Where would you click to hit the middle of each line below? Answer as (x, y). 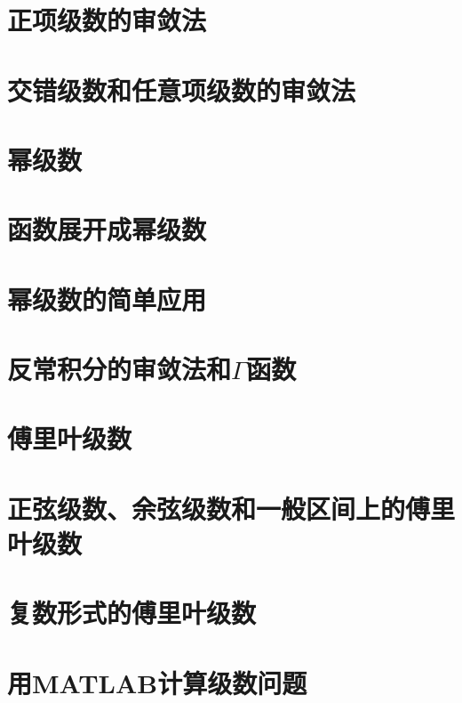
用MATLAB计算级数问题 (157, 682)
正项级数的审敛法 (107, 20)
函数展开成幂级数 (107, 229)
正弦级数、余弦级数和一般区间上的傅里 (231, 508)
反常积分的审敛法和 (119, 369)
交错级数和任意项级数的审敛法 (182, 89)
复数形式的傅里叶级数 (132, 613)
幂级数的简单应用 (107, 299)
